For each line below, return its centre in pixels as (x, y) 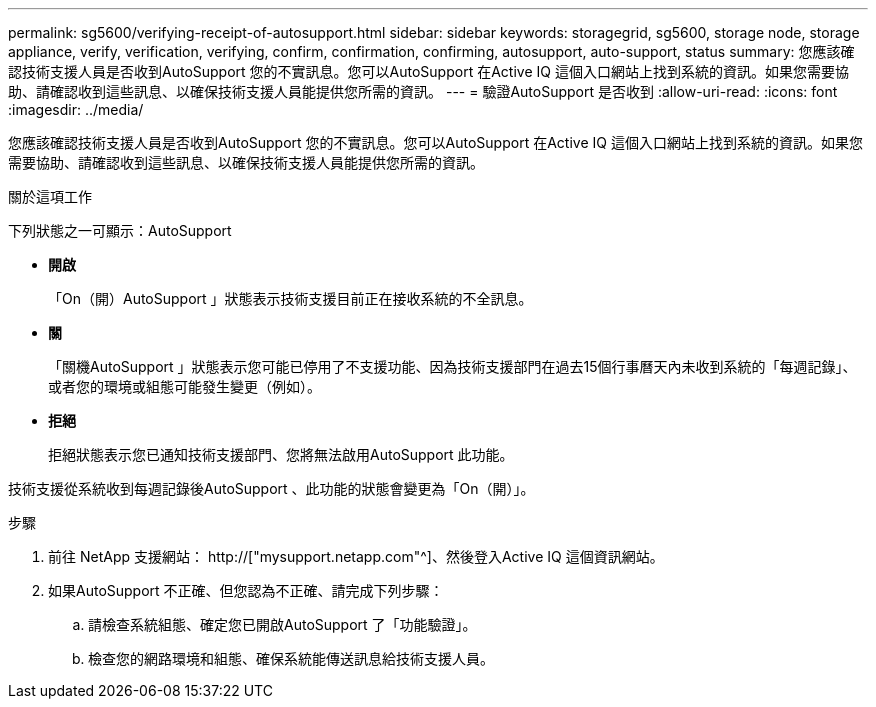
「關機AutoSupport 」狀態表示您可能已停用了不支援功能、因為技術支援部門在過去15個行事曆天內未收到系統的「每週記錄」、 (452, 366)
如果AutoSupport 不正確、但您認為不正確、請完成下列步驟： (246, 590)
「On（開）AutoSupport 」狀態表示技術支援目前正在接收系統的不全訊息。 (290, 298)
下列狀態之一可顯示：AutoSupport (120, 230)
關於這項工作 (50, 196)
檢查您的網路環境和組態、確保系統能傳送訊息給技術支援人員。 (291, 658)
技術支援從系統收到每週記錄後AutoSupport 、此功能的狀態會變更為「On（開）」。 (271, 488)
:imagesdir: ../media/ (76, 109)
